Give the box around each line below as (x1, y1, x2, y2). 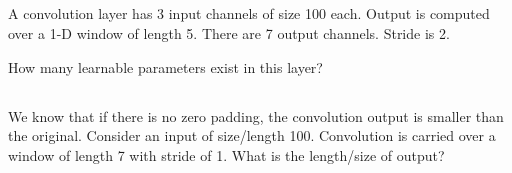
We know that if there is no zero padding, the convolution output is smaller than (8, 105, 504, 126)
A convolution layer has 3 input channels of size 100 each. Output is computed (8, 3, 490, 24)
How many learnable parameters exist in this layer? (8, 56, 323, 77)
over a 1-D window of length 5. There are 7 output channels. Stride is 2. (8, 22, 450, 43)
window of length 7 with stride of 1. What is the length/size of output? (8, 144, 445, 165)
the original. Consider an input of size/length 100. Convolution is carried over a (8, 125, 496, 146)
